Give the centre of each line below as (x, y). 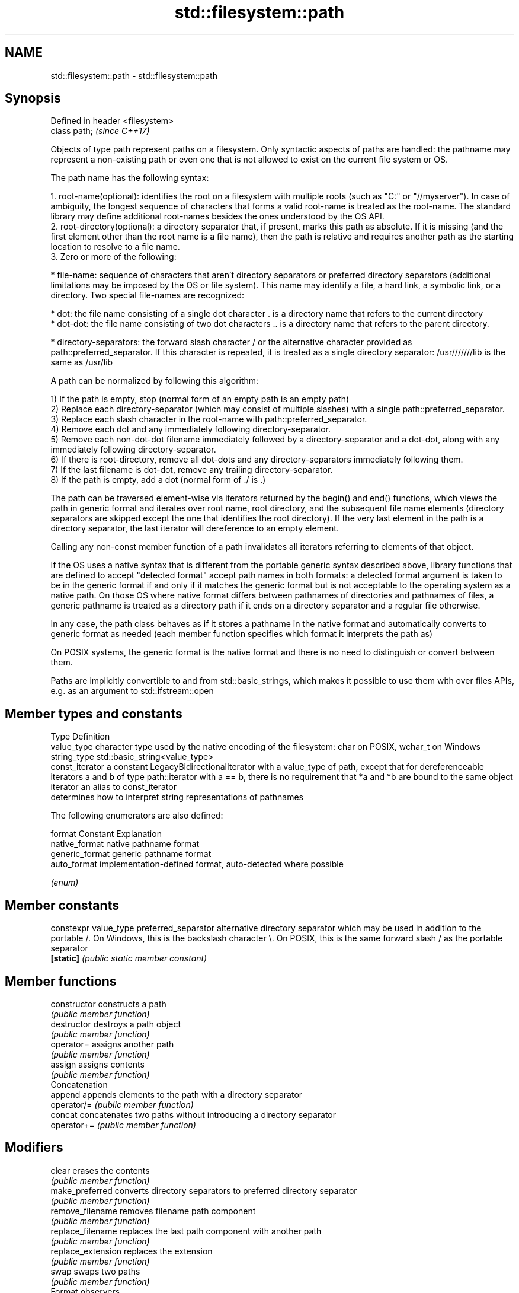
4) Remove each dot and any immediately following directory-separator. (191, 429)
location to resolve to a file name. (115, 247)
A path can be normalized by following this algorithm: (155, 381)
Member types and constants (94, 714)
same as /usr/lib (82, 362)
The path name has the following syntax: (130, 178)
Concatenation (79, 1084)
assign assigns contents (97, 1064)
